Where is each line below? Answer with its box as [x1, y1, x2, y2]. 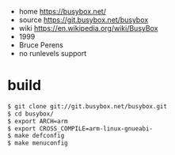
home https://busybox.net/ [18, 7, 106, 16]
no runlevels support [18, 49, 87, 58]
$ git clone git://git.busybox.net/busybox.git [7, 102, 168, 110]
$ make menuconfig [7, 139, 68, 147]
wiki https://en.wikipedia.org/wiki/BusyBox [18, 24, 158, 32]
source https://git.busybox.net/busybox [18, 15, 149, 25]
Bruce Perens [18, 40, 64, 50]
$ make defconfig [7, 132, 65, 140]
